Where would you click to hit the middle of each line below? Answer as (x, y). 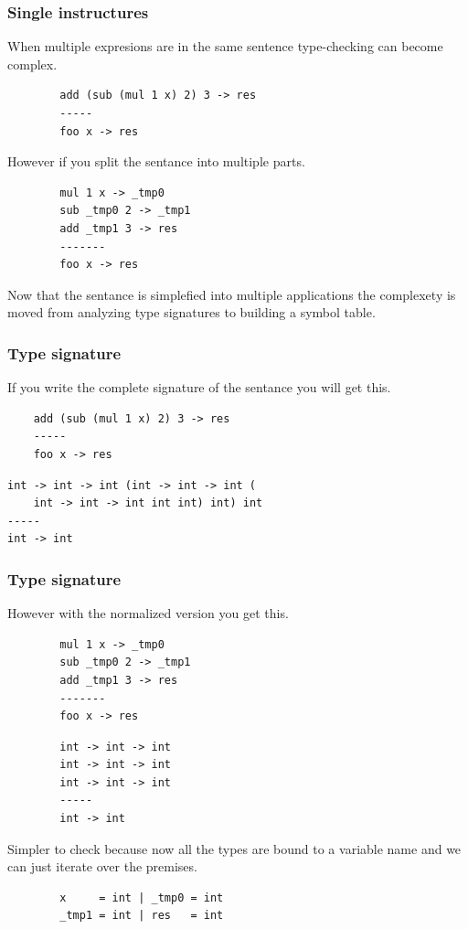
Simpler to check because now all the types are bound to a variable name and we (234, 848)
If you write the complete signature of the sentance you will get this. (199, 387)
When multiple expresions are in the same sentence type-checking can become (225, 46)
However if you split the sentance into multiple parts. (156, 161)
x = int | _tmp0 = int (142, 897)
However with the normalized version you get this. (148, 613)
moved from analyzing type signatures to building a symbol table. (191, 312)
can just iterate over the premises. (102, 866)
